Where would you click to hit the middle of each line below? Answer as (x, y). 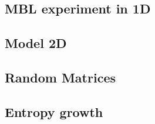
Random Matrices (60, 77)
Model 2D (36, 43)
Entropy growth (54, 111)
